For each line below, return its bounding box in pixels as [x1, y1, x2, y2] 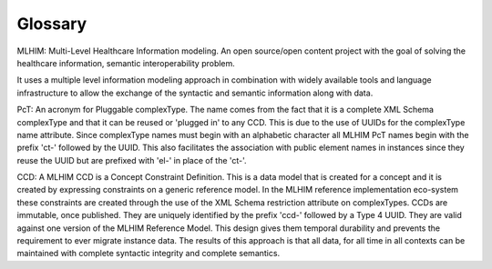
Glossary [16, 14, 87, 34]
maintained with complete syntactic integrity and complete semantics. [16, 248, 281, 259]
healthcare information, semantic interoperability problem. [16, 57, 236, 68]
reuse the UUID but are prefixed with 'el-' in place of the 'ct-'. [16, 154, 247, 165]
